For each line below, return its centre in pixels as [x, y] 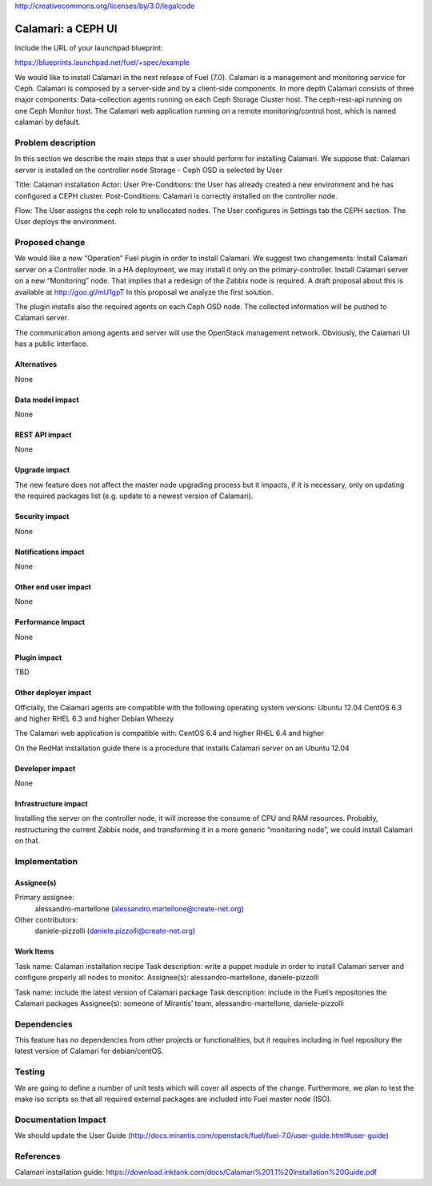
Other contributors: [46, 919]
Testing [30, 1071]
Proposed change [50, 243]
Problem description [55, 143]
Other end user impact [53, 587]
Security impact [42, 517]
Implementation [46, 862]
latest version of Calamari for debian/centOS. [89, 1051]
